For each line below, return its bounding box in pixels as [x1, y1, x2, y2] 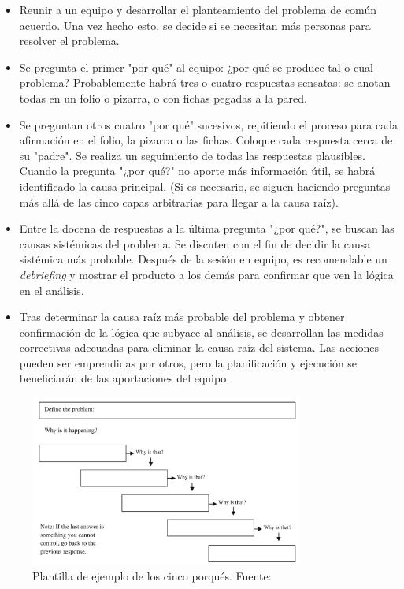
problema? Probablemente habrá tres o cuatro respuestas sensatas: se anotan [19, 74, 391, 91]
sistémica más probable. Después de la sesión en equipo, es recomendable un [19, 251, 387, 267]
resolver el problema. [19, 32, 120, 49]
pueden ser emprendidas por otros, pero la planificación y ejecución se [19, 354, 358, 371]
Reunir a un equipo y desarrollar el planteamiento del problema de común [19, 2, 376, 17]
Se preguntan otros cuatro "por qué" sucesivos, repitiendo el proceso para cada [19, 116, 398, 132]
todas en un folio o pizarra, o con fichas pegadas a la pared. [19, 89, 307, 106]
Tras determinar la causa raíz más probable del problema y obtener [19, 308, 345, 325]
